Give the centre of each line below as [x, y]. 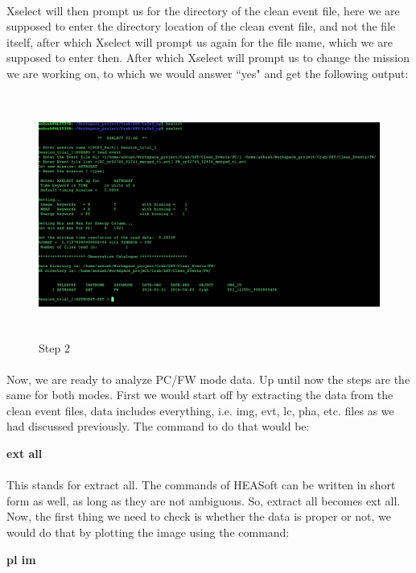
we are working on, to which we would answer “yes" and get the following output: [208, 73]
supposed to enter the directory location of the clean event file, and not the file [201, 26]
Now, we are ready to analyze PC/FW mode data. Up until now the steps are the [208, 379]
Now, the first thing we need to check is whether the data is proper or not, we [199, 516]
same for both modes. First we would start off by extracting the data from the [200, 395]
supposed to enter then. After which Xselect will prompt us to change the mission [208, 58]
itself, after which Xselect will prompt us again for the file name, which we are [200, 41]
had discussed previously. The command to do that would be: [158, 426]
